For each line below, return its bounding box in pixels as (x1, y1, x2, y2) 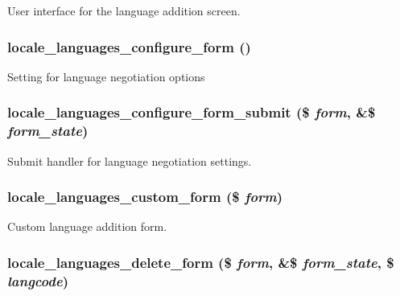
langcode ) (7, 270, 69, 290)
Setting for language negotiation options (7, 68, 205, 84)
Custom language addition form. (7, 218, 167, 235)
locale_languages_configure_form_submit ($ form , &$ (7, 102, 376, 122)
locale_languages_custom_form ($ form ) (7, 187, 283, 207)
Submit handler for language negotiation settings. (7, 152, 252, 169)
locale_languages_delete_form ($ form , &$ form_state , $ (7, 252, 394, 272)
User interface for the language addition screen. (7, 2, 241, 18)
